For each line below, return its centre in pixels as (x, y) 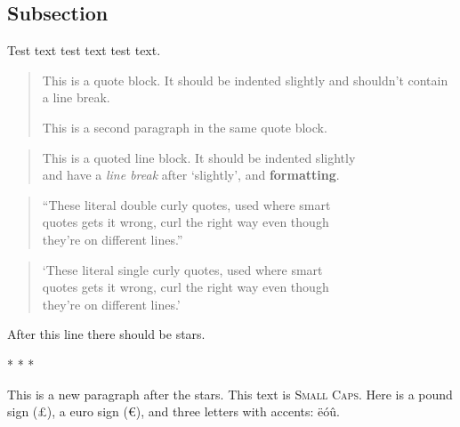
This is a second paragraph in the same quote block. (185, 127)
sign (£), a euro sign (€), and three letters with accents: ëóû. (174, 411)
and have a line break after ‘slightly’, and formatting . (191, 175)
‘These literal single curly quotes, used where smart (182, 269)
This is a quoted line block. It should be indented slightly (199, 157)
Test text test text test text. (84, 50)
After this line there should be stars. (106, 334)
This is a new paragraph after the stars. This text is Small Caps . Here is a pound (230, 394)
